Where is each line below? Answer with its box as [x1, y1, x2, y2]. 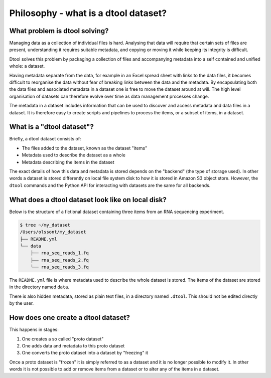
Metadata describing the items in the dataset [22, 159, 115, 165]
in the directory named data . [9, 284, 70, 290]
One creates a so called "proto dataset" [22, 336, 104, 342]
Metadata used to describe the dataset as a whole [22, 152, 125, 158]
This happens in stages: [9, 326, 59, 333]
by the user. [9, 300, 34, 306]
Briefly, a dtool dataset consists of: [9, 136, 81, 142]
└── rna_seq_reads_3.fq [30, 264, 89, 270]
